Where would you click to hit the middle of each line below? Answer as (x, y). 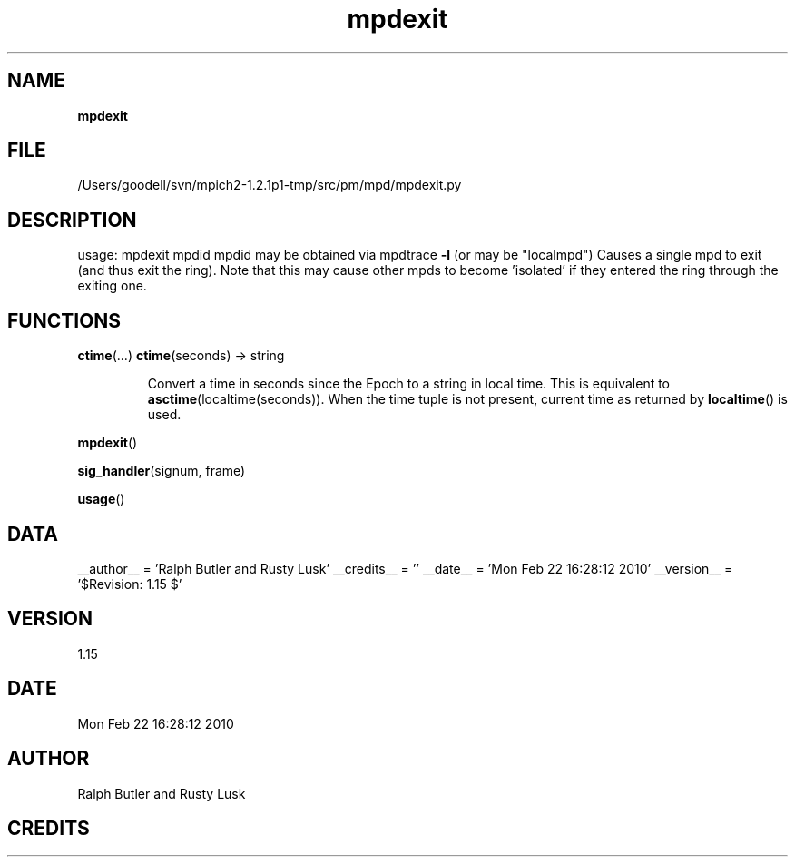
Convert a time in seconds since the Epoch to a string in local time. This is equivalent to (409, 384)
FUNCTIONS (64, 320)
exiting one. (112, 286)
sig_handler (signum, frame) (162, 471)
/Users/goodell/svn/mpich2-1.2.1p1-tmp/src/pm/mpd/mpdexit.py (270, 185)
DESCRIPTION (72, 220)
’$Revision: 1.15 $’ (130, 584)
